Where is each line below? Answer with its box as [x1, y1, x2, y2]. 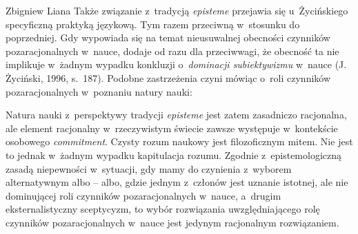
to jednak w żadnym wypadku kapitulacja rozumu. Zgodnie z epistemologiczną [6, 147, 342, 162]
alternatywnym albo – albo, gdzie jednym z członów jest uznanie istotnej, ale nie [6, 175, 348, 189]
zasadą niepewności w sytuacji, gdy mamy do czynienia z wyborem [6, 161, 292, 175]
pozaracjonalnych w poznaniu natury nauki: [6, 84, 192, 98]
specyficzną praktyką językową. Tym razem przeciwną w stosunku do [6, 17, 300, 31]
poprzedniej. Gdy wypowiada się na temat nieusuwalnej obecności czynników [6, 30, 330, 45]
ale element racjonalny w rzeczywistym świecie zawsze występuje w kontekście [6, 120, 338, 135]
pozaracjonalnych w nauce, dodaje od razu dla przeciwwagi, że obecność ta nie [6, 43, 339, 58]
